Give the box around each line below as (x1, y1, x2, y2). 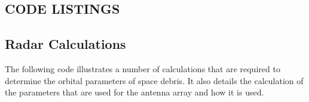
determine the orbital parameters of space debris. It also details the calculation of (5, 74, 304, 86)
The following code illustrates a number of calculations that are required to (5, 62, 280, 75)
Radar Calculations (5, 35, 126, 53)
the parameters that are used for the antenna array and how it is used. (5, 86, 264, 98)
